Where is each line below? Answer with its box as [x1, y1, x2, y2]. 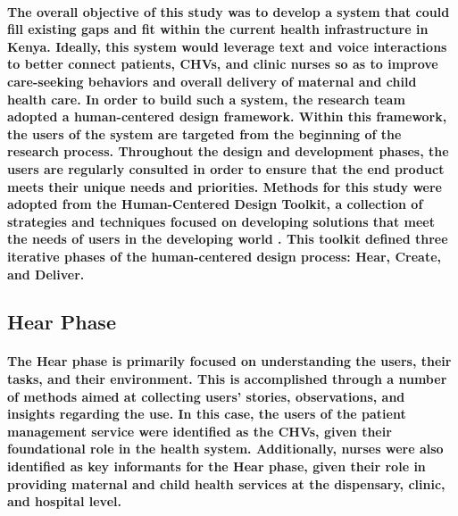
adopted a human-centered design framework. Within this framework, [7, 107, 447, 126]
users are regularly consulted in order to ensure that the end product [7, 159, 445, 178]
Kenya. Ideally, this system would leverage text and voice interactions [7, 37, 447, 55]
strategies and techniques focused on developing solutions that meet [7, 212, 435, 230]
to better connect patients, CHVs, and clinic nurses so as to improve [7, 54, 438, 73]
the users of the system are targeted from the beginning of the [7, 124, 402, 143]
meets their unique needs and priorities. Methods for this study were [7, 177, 442, 196]
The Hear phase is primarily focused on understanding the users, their [7, 352, 452, 370]
